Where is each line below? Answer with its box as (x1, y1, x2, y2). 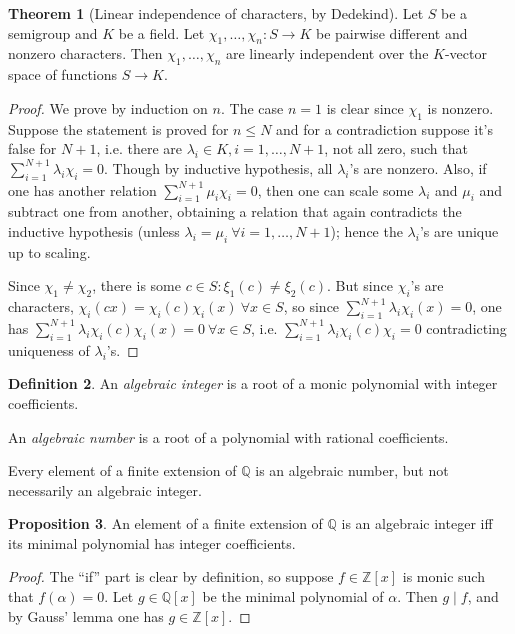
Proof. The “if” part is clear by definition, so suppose (8, 566, 334, 587)
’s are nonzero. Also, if (349, 157, 487, 178)
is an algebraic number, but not (255, 460, 449, 481)
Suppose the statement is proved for (8, 118, 229, 139)
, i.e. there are (96, 138, 183, 159)
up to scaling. (8, 241, 91, 262)
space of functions (8, 64, 118, 85)
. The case (220, 97, 284, 118)
